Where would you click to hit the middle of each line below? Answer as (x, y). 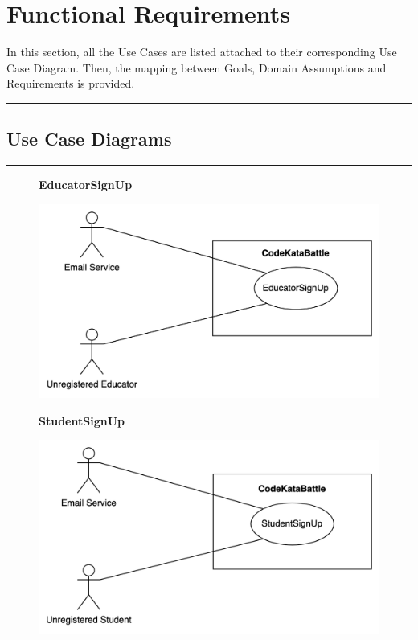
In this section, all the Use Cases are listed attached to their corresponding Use (202, 52)
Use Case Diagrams (89, 139)
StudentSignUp (82, 420)
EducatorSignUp (86, 185)
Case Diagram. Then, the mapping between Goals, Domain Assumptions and (197, 67)
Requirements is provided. (71, 83)
